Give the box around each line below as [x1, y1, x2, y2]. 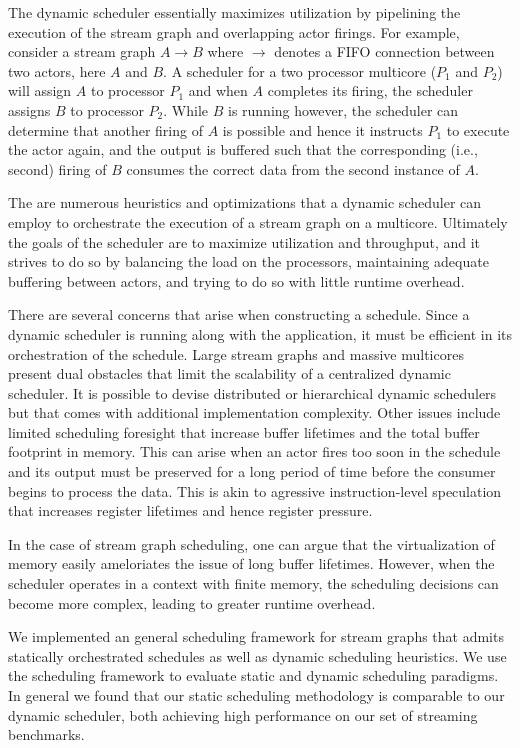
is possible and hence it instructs [222, 119, 423, 140]
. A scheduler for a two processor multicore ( [163, 60, 437, 81]
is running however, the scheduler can [227, 99, 459, 120]
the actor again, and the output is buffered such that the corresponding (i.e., [8, 139, 478, 160]
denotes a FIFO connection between [274, 41, 495, 62]
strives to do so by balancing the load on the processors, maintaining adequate [8, 251, 489, 272]
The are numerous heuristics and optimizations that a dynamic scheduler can [8, 192, 482, 213]
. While [163, 99, 209, 120]
